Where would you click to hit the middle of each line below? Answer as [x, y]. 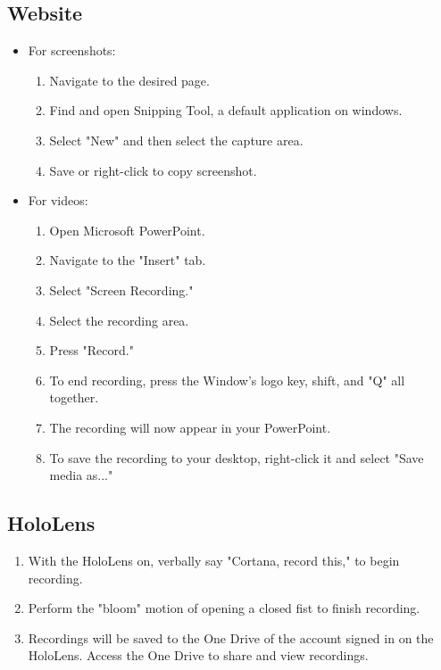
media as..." [81, 475]
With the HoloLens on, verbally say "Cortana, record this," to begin [214, 560]
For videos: [58, 200]
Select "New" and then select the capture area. [176, 140]
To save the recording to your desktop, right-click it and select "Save [237, 457]
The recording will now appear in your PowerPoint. [190, 427]
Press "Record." [92, 350]
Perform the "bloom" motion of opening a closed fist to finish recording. [224, 608]
